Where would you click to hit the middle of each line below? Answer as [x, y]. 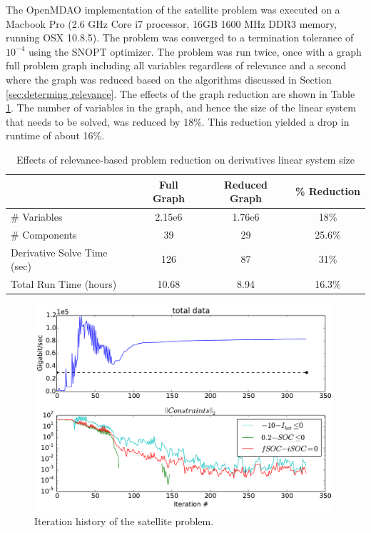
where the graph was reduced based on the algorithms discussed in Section [169, 79]
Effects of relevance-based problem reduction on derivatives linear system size [185, 159]
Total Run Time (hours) [64, 284]
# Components [44, 234]
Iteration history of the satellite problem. [124, 520]
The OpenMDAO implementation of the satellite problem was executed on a [173, 9]
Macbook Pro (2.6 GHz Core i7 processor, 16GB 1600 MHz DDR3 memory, [171, 23]
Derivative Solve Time [59, 252]
